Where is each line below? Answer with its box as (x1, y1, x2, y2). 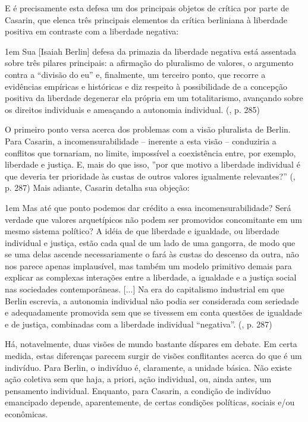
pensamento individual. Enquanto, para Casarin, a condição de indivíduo (5, 384, 271, 396)
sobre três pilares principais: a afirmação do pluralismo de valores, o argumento (5, 56, 294, 69)
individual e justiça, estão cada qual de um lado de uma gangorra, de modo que (5, 236, 296, 248)
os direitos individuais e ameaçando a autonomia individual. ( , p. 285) (5, 103, 260, 115)
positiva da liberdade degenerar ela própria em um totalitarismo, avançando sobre (5, 92, 303, 104)
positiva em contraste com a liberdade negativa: (5, 25, 179, 37)
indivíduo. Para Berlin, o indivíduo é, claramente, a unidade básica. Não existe (5, 361, 292, 373)
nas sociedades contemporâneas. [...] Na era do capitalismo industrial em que (5, 283, 284, 295)
